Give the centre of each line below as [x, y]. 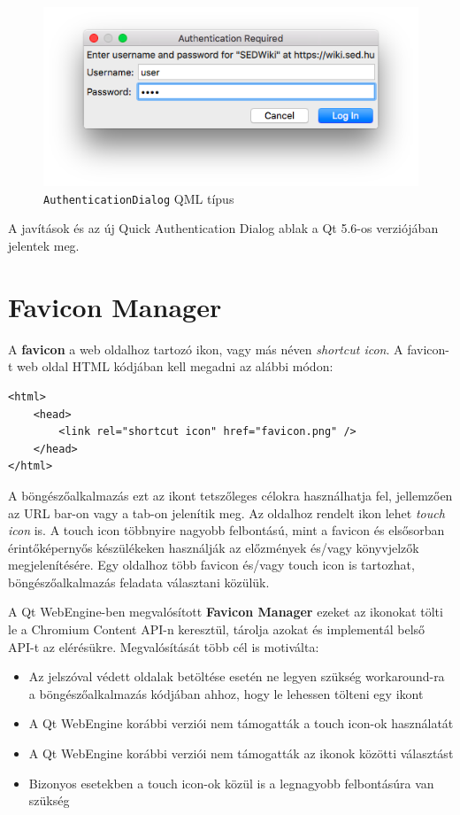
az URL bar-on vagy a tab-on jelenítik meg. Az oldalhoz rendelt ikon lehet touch [226, 512]
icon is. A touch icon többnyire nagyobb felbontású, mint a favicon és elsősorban [226, 530]
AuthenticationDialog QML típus [139, 198]
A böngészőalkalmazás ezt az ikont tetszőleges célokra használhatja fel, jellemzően [230, 495]
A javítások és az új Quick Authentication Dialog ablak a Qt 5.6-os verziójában [223, 228]
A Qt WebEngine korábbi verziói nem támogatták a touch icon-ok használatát [241, 723]
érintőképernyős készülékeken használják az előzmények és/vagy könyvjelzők [214, 547]
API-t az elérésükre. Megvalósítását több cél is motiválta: [164, 646]
